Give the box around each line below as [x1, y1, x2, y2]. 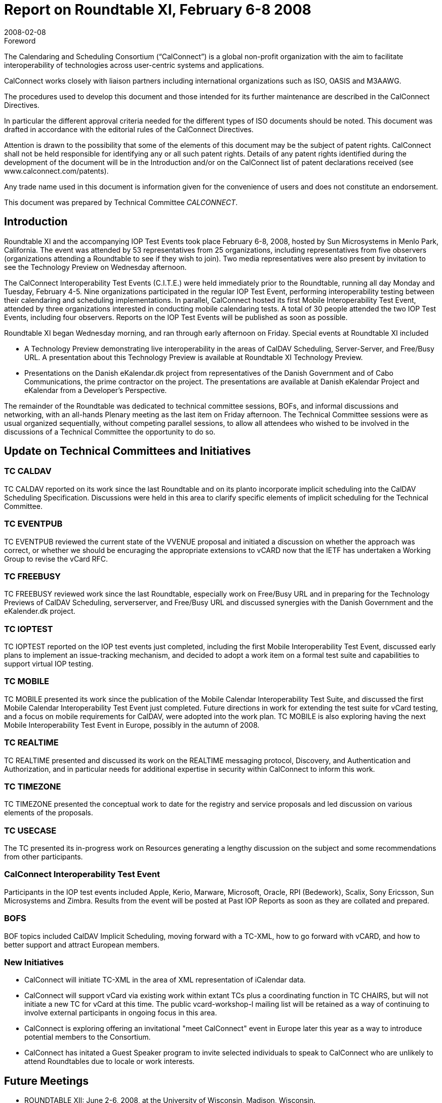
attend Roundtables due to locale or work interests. [24, 1057, 195, 1066]
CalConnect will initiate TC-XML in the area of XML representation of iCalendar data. [24, 975, 306, 984]
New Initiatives [4, 957, 64, 967]
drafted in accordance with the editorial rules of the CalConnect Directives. [4, 125, 254, 134]
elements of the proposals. [4, 808, 93, 817]
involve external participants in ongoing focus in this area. [24, 1008, 217, 1017]
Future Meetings [4, 1074, 89, 1087]
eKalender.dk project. [4, 607, 75, 616]
